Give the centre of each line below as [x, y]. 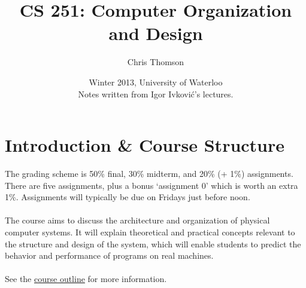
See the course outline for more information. [86, 279]
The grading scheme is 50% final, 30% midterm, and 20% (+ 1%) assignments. [149, 174]
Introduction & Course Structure [145, 145]
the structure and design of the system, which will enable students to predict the [153, 243]
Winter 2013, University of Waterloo [156, 82]
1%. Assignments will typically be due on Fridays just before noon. [128, 197]
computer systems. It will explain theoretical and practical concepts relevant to [150, 232]
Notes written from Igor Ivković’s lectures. [156, 94]
